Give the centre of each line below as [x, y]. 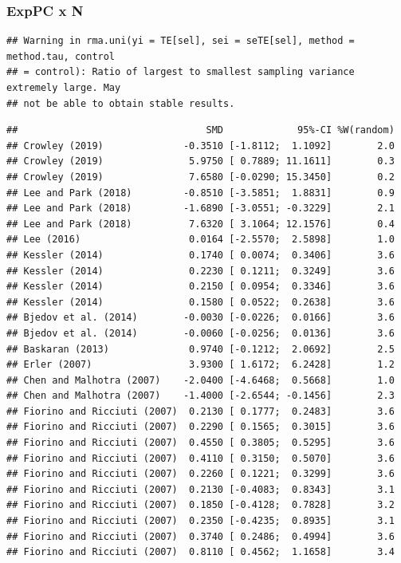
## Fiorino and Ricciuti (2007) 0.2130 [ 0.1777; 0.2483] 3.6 [200, 411]
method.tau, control [61, 56]
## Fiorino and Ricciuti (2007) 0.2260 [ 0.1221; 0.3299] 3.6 [200, 474]
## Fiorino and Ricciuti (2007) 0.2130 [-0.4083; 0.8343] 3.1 [200, 489]
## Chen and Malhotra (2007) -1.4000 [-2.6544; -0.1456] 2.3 [200, 396]
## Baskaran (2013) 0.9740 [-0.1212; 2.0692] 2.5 [200, 349]
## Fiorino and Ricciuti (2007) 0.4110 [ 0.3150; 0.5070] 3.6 [200, 458]
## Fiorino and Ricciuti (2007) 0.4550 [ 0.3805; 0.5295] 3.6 [200, 443]
